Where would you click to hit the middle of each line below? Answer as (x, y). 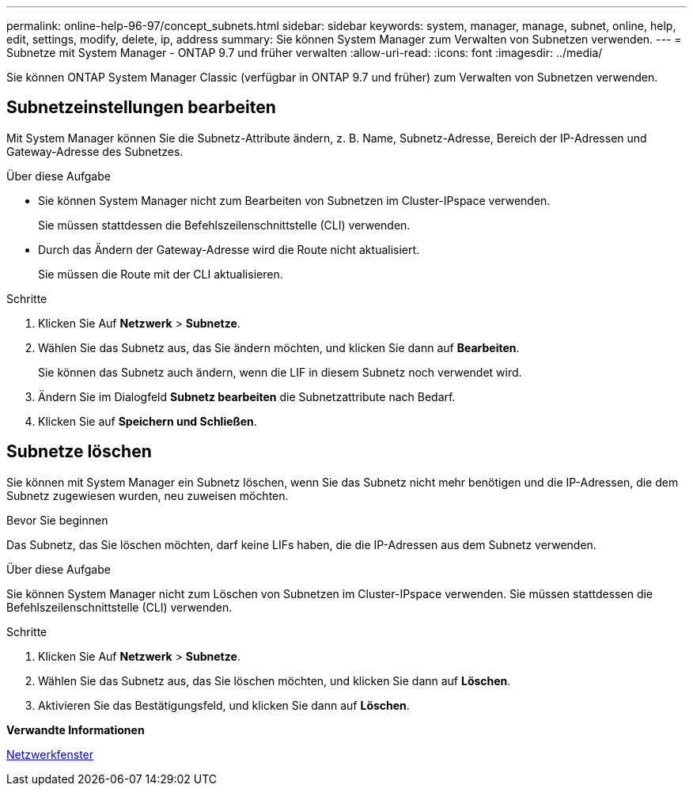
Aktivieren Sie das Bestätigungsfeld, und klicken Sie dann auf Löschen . (224, 705)
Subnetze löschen (79, 452)
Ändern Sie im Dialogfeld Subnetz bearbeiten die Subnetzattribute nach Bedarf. (247, 396)
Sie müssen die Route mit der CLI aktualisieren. (161, 274)
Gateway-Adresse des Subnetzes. (95, 151)
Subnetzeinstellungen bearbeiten (141, 108)
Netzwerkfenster (50, 754)
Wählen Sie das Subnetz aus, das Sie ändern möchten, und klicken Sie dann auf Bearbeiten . (279, 347)
